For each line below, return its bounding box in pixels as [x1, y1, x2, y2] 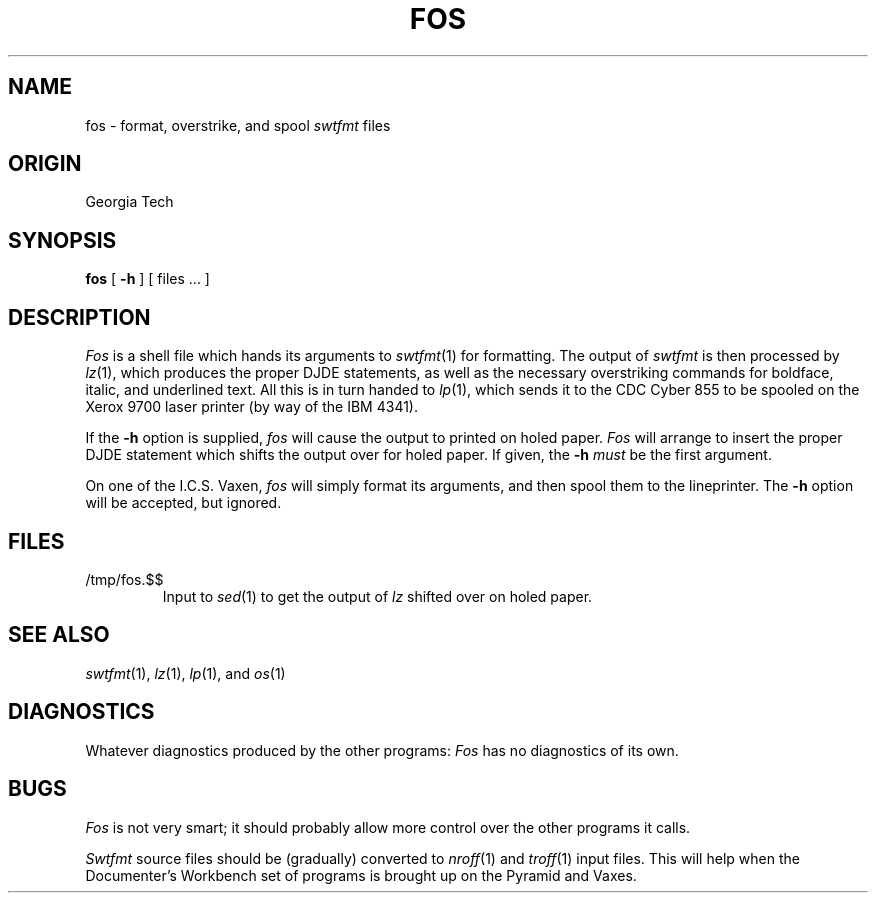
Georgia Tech [85, 193, 174, 211]
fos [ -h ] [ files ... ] [85, 270, 210, 288]
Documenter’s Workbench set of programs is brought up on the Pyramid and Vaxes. [85, 866, 637, 884]
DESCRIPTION [8, 304, 151, 330]
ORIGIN [8, 151, 82, 177]
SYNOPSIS [8, 227, 117, 253]
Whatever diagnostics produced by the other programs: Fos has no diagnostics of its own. [85, 741, 679, 759]
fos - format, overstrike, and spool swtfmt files [85, 116, 391, 134]
